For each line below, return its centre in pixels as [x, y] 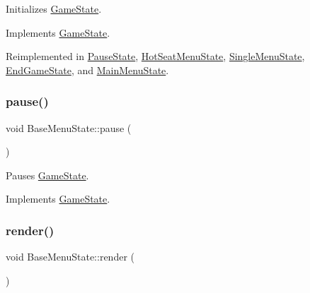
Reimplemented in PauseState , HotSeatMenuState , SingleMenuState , [155, 56]
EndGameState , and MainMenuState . [87, 70]
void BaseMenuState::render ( [70, 257]
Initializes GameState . [54, 8]
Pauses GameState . [47, 175]
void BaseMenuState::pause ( [69, 127]
